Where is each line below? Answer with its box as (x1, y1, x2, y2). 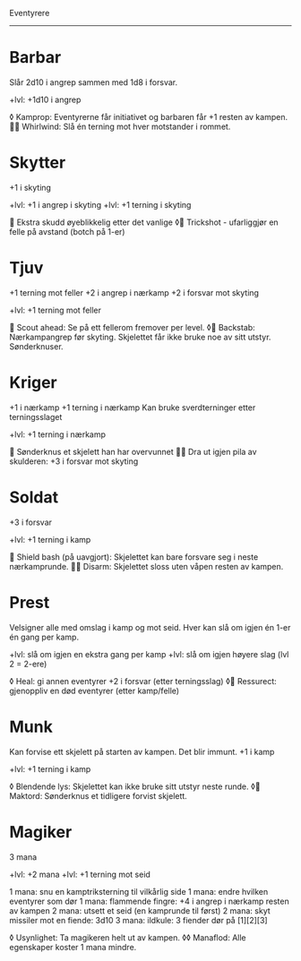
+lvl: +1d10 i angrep (9, 94, 82, 105)
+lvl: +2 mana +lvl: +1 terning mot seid (9, 869, 150, 879)
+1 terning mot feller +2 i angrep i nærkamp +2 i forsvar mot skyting (9, 287, 260, 298)
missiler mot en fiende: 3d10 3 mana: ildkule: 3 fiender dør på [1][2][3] (9, 914, 268, 925)
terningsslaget (9, 411, 63, 422)
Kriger (9, 373, 58, 392)
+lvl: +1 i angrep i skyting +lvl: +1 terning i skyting (9, 199, 192, 210)
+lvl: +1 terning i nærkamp (9, 429, 106, 440)
